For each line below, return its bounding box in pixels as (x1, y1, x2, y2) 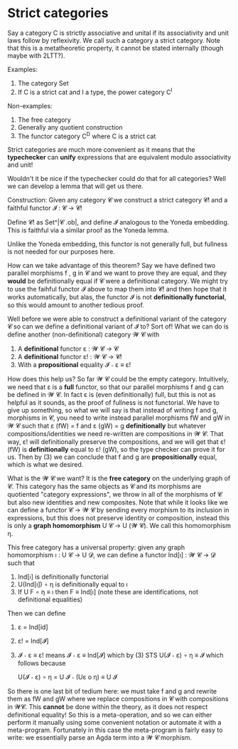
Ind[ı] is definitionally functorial (17, 572, 109, 582)
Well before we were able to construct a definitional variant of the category (7, 315, 227, 324)
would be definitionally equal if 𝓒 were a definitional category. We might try (7, 277, 229, 286)
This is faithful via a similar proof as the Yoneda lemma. (7, 226, 169, 234)
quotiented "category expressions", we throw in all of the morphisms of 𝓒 (7, 490, 222, 499)
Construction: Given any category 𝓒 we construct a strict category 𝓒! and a (7, 196, 228, 205)
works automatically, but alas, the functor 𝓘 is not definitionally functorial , (7, 293, 227, 301)
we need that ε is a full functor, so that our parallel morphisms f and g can (7, 383, 225, 391)
